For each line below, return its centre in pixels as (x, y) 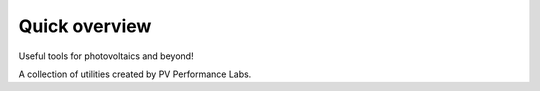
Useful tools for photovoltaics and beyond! (106, 56)
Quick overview (85, 26)
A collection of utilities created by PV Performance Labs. (135, 74)
